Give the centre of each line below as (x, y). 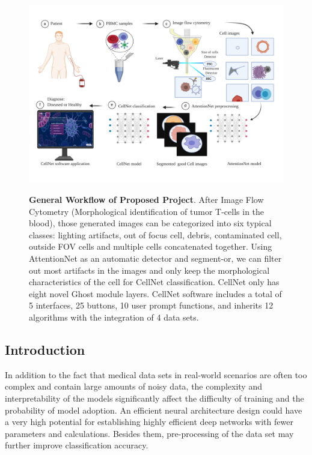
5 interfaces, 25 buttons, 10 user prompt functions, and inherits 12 (151, 305)
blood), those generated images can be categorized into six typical (150, 223)
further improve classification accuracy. (77, 445)
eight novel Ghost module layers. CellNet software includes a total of (155, 293)
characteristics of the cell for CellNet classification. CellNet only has (154, 282)
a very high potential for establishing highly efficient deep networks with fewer (149, 422)
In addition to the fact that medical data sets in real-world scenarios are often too (156, 374)
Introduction (45, 349)
